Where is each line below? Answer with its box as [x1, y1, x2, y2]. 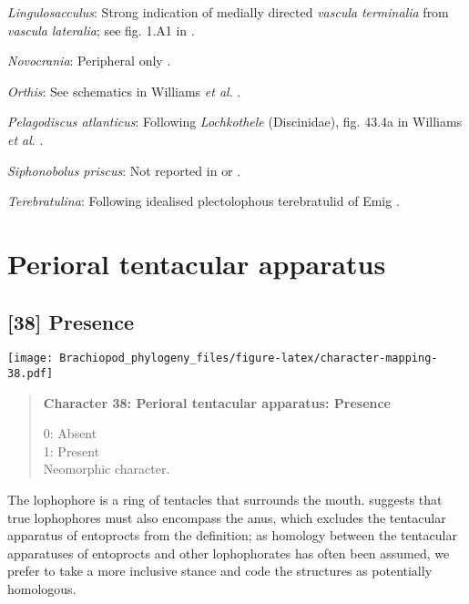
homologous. [7, 578, 76, 598]
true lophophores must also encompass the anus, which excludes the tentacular [7, 507, 446, 527]
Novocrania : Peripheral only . [7, 51, 171, 70]
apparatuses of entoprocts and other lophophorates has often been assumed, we [7, 543, 450, 562]
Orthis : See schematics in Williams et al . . [7, 81, 241, 100]
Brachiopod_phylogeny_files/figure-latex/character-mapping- [59, 352, 438, 365]
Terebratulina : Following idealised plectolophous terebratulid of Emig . [7, 191, 400, 210]
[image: [7, 352, 54, 365]
